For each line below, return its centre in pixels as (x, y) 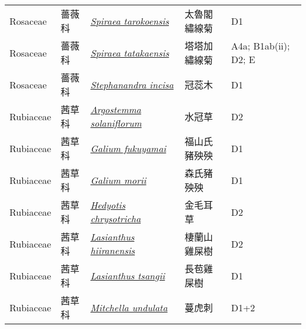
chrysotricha (116, 218)
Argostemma (116, 109)
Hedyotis (108, 205)
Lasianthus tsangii (128, 275)
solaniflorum (116, 123)
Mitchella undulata (129, 307)
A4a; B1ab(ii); (260, 46)
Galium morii (118, 180)
